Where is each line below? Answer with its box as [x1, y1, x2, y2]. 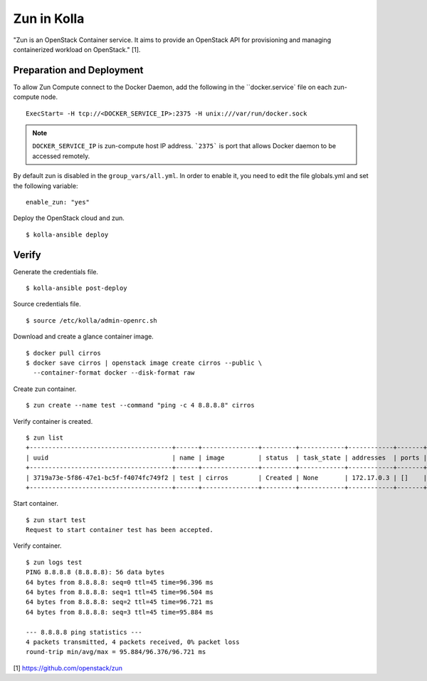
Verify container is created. [13, 417, 93, 425]
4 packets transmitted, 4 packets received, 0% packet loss [26, 638, 240, 646]
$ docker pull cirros [26, 349, 101, 357]
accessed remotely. [32, 152, 90, 160]
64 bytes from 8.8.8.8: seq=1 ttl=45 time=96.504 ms [26, 588, 213, 596]
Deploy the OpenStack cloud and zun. [13, 214, 125, 222]
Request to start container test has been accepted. [26, 526, 213, 534]
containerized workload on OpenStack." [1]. [13, 45, 141, 53]
